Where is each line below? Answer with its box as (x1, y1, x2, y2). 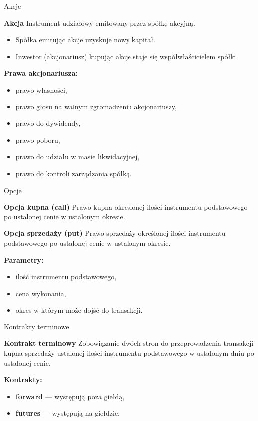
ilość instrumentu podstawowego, (15, 271, 117, 282)
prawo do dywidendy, (15, 118, 81, 128)
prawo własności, (15, 84, 67, 95)
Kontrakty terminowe (4, 321, 69, 331)
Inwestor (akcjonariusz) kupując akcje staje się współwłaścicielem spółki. (15, 51, 238, 61)
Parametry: (4, 254, 44, 265)
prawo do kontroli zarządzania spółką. (15, 168, 132, 178)
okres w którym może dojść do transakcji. (15, 305, 143, 315)
